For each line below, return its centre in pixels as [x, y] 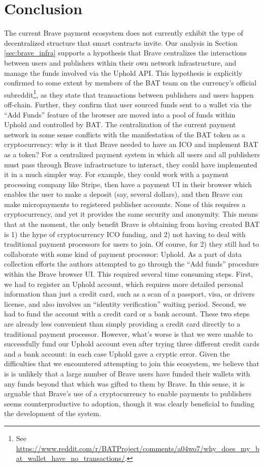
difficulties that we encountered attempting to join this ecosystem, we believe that [132, 363]
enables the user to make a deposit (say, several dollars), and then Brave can [123, 194]
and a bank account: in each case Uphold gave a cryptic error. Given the [117, 353]
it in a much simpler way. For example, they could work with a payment [117, 174]
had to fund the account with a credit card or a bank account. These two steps [127, 314]
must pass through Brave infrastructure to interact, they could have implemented [131, 164]
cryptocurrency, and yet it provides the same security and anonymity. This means [131, 214]
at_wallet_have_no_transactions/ [70, 458]
